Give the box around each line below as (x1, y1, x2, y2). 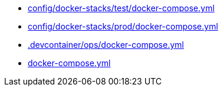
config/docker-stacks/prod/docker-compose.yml (28, 21, 218, 31)
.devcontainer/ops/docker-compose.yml (28, 40, 184, 50)
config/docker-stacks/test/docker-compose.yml (28, 3, 215, 13)
